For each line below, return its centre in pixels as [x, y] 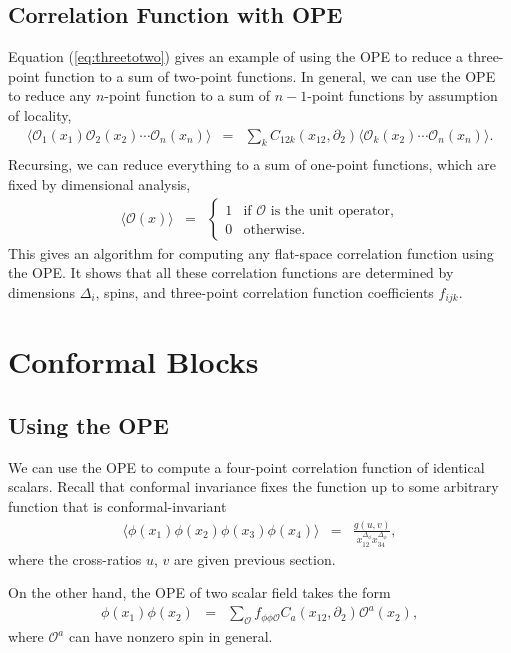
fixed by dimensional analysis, [99, 184]
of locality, [40, 114]
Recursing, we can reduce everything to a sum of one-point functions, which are [252, 164]
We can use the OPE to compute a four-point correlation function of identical [246, 466]
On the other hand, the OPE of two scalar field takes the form [199, 592]
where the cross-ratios [75, 558]
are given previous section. [255, 558]
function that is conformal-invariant [117, 506]
